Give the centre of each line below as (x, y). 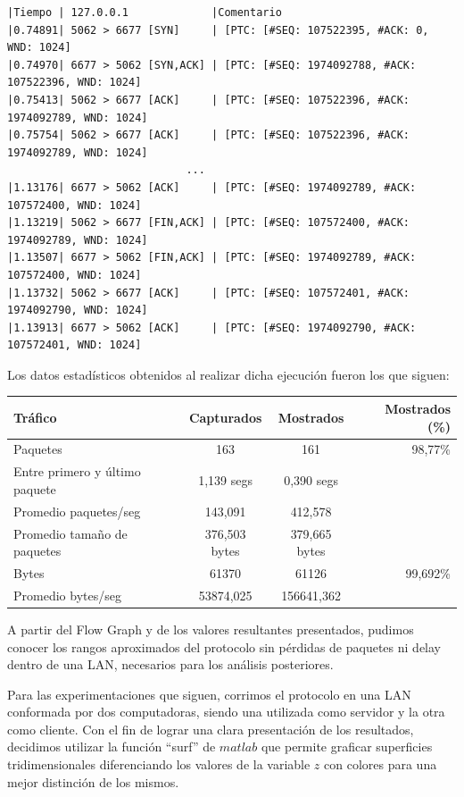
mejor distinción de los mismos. (93, 781)
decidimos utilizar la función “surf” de (112, 747)
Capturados (225, 417)
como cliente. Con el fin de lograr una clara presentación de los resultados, (211, 729)
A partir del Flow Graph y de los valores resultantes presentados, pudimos (211, 629)
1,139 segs (225, 480)
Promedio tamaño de (70, 533)
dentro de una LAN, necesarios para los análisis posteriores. (170, 664)
